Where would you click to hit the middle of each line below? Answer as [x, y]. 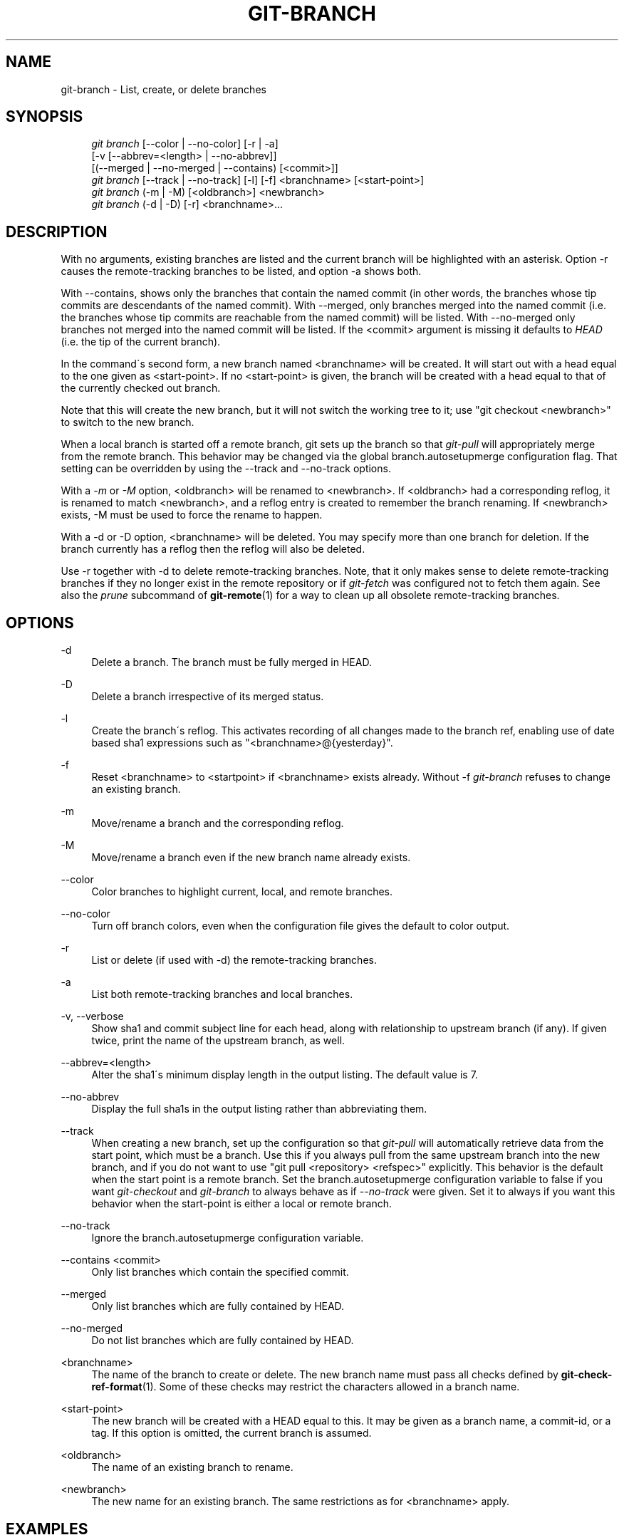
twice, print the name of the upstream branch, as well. [218, 1041]
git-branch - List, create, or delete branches [163, 89]
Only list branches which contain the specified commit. [220, 1272]
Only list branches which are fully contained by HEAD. [218, 1306]
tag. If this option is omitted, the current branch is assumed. [232, 1433]
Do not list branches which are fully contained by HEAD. [223, 1341]
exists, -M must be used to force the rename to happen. [192, 515]
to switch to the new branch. [128, 422]
